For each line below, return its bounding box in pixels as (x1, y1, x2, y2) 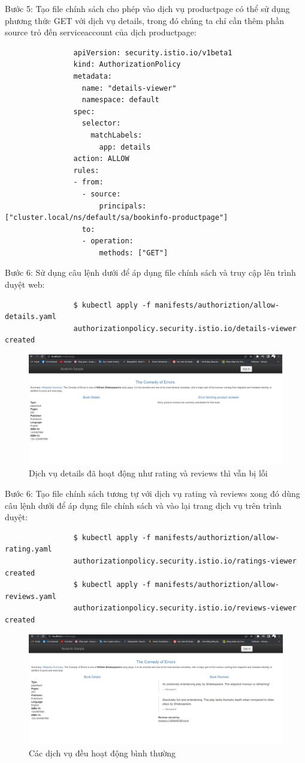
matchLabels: (90, 130, 143, 139)
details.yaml (5, 312, 56, 321)
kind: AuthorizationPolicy (73, 60, 181, 69)
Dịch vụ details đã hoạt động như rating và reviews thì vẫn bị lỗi (29, 467, 268, 479)
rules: (73, 166, 99, 175)
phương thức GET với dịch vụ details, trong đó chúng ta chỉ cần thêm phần (5, 14, 284, 26)
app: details (99, 142, 151, 151)
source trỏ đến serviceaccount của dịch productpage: (5, 26, 197, 38)
